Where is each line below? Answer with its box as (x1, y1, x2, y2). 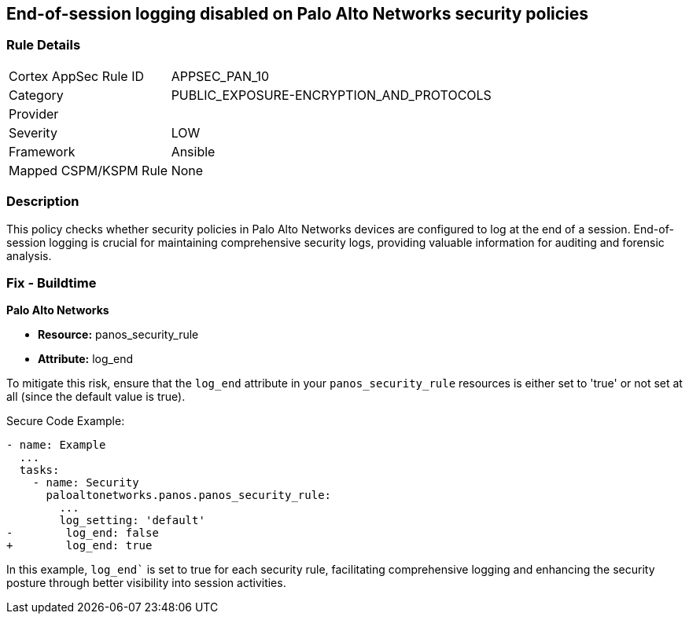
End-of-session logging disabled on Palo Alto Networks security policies (6, 4, 589, 24)
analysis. (6, 248, 52, 262)
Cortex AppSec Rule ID (9, 68, 145, 84)
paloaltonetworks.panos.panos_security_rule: (46, 489, 332, 502)
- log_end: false (6, 526, 159, 540)
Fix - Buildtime (6, 274, 97, 291)
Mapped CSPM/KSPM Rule (9, 162, 168, 178)
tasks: (19, 464, 60, 477)
